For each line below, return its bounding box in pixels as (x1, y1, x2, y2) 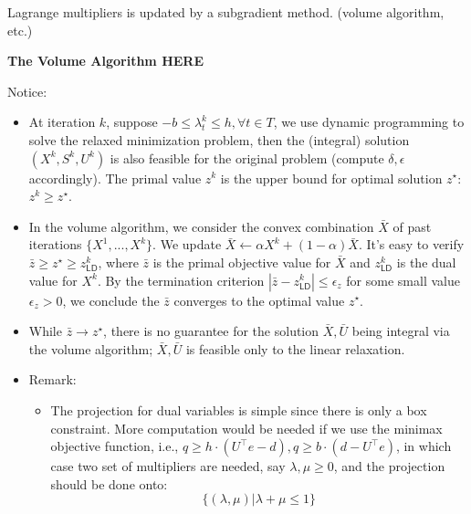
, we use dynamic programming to (273, 112, 465, 131)
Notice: (7, 81, 47, 100)
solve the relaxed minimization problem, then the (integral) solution (28, 130, 410, 149)
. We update (152, 235, 222, 254)
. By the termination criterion (97, 270, 265, 289)
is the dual (396, 252, 456, 271)
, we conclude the (62, 290, 160, 309)
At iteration (28, 112, 96, 131)
